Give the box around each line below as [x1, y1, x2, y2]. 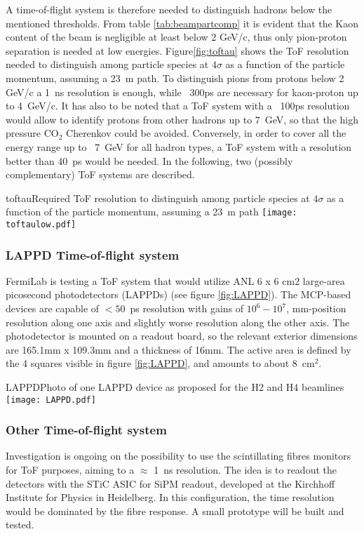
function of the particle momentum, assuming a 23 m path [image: [6, 204, 297, 219]
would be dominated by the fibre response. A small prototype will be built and [6, 503, 344, 518]
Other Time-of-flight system [6, 421, 167, 439]
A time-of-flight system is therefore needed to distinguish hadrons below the [6, 2, 332, 16]
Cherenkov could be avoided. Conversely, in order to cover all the [66, 126, 346, 140]
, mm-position [286, 301, 346, 316]
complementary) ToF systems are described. [6, 167, 195, 182]
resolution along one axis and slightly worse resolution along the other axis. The [6, 314, 350, 329]
